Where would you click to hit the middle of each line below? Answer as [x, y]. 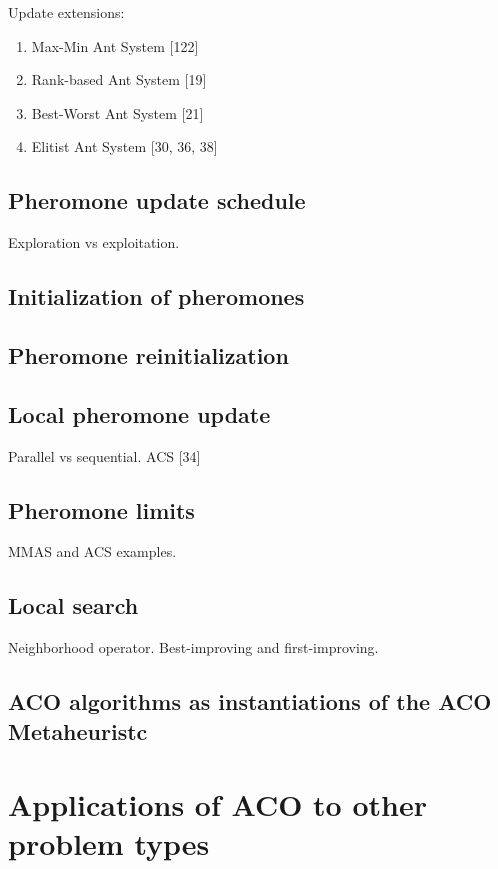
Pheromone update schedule [157, 200]
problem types [109, 843]
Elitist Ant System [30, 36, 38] [124, 146]
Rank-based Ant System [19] [119, 79]
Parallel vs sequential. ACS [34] [104, 455]
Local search [73, 605]
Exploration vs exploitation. [94, 242]
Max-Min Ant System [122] [115, 45]
